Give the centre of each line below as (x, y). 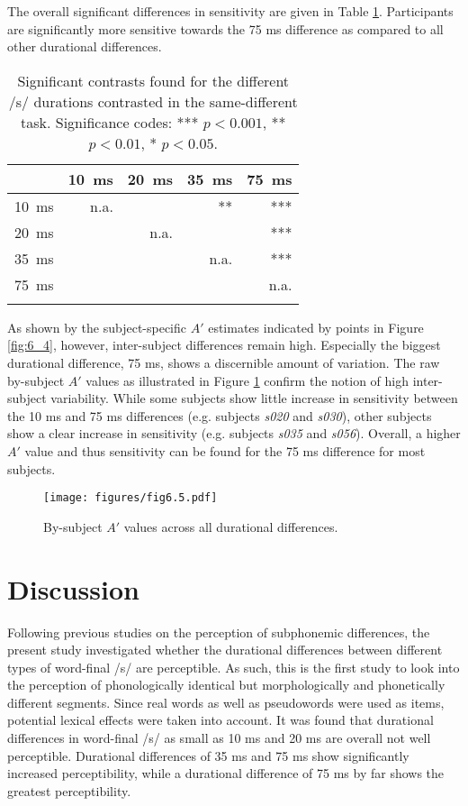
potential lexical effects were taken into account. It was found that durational (220, 720)
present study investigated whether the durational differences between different (225, 650)
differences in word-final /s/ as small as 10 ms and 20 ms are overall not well (219, 738)
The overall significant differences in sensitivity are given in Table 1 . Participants (230, 11)
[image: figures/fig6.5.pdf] (130, 498)
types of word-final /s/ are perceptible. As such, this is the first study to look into (234, 667)
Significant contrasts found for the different (153, 80)
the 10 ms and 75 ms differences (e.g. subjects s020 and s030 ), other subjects (220, 415)
